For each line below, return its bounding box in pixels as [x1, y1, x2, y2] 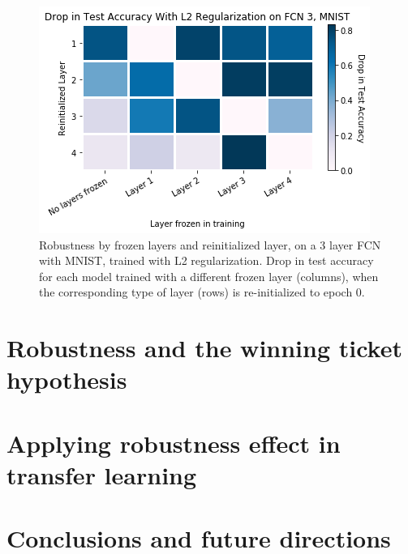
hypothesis [6, 363, 127, 396]
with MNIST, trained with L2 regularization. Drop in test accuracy [39, 252, 374, 269]
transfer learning [6, 458, 197, 491]
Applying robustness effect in [6, 426, 341, 459]
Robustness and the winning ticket [6, 331, 402, 364]
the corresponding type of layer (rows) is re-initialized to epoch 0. [39, 283, 365, 300]
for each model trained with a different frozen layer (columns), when [39, 267, 379, 284]
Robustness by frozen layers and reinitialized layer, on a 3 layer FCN [39, 236, 381, 253]
